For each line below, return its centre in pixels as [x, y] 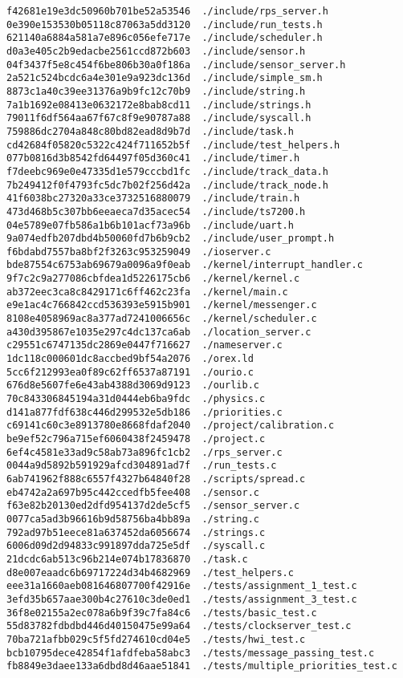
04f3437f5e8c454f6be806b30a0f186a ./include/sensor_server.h [176, 65]
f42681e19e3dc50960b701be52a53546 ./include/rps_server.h [167, 11]
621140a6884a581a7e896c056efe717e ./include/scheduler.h [165, 38]
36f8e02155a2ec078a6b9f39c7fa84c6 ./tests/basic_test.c [162, 613]
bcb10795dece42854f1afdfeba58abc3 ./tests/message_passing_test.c [191, 653]
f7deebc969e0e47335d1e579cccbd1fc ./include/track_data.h [167, 171]
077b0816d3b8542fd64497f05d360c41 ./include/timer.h [153, 158]
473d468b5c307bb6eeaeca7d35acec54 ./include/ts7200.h [156, 211]
